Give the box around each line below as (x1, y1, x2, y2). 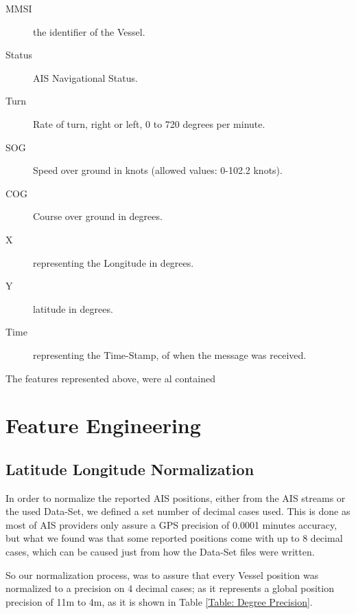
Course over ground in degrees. (33, 209, 163, 223)
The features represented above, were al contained (5, 371, 215, 385)
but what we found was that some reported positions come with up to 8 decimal (5, 531, 343, 545)
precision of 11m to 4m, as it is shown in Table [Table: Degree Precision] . (5, 594, 313, 608)
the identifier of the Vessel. (33, 24, 145, 39)
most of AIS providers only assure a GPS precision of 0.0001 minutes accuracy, (5, 517, 337, 531)
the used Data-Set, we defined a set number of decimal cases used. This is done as (5, 504, 351, 518)
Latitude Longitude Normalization (5, 458, 254, 479)
